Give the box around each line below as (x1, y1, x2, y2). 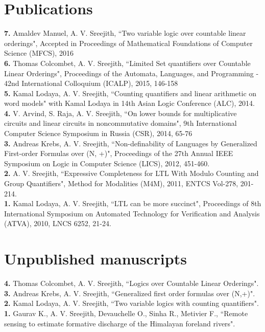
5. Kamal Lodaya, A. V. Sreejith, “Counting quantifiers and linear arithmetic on (4, 87, 257, 98)
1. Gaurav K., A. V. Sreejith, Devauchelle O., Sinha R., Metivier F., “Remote (4, 307, 248, 318)
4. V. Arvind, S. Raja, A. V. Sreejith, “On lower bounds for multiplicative (4, 107, 237, 118)
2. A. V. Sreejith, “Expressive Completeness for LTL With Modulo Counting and (4, 168, 259, 179)
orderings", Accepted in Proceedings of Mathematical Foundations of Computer (4, 37, 253, 48)
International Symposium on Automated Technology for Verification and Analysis (4, 208, 260, 218)
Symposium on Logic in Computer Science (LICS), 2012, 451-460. (4, 158, 210, 168)
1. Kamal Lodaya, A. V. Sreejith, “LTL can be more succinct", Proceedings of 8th (4, 198, 261, 209)
